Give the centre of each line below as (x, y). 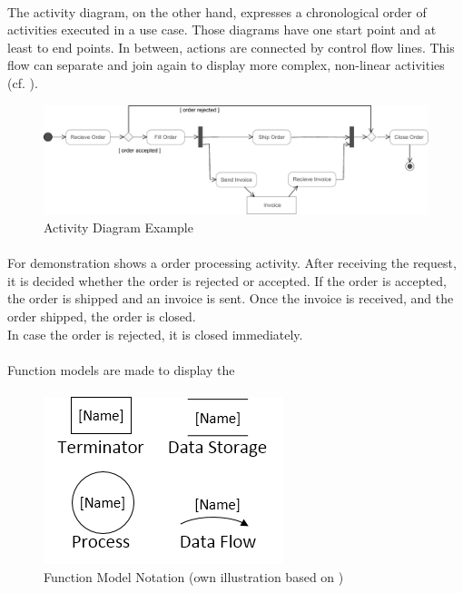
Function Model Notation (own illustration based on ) (194, 576)
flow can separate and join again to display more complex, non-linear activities (226, 65)
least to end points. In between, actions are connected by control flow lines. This (231, 47)
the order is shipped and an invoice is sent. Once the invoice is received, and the (231, 298)
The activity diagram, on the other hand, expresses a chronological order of (217, 11)
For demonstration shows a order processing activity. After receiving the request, (232, 263)
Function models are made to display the (121, 369)
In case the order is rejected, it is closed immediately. (155, 334)
